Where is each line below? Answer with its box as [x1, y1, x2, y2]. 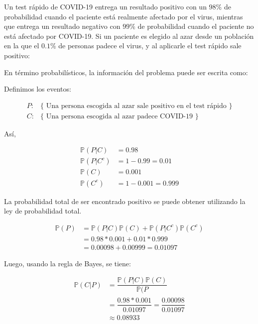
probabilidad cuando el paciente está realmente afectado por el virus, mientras [4, 11, 243, 21]
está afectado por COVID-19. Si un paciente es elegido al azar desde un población [4, 30, 254, 41]
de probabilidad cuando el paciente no [137, 21, 254, 31]
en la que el [4, 40, 39, 51]
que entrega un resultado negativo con [4, 21, 121, 31]
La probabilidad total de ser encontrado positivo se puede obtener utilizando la [4, 196, 246, 206]
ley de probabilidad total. [4, 206, 82, 216]
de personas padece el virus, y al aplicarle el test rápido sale [58, 40, 242, 51]
